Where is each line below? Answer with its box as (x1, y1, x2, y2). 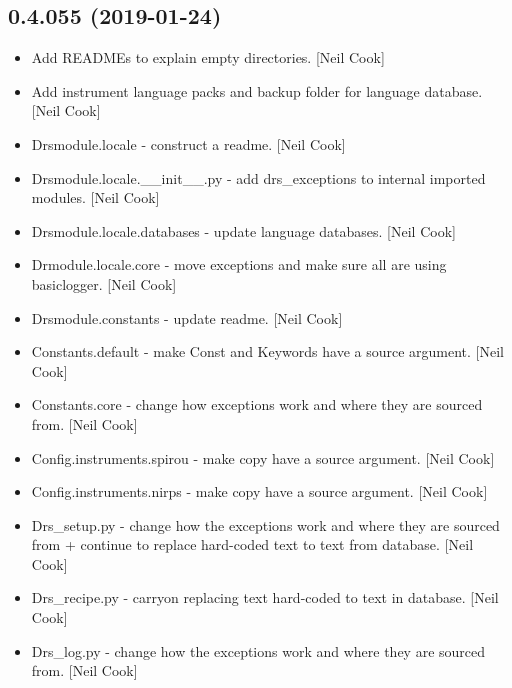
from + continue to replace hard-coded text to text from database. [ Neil (31, 534, 474, 555)
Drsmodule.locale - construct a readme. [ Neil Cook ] (31, 133, 346, 154)
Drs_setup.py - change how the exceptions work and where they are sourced (31, 514, 500, 535)
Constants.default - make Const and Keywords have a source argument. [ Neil (31, 341, 505, 362)
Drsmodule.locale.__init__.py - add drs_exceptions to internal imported (31, 167, 486, 188)
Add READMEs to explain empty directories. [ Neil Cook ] (31, 47, 385, 68)
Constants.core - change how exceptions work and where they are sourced (31, 394, 483, 415)
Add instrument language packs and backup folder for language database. (31, 80, 483, 101)
